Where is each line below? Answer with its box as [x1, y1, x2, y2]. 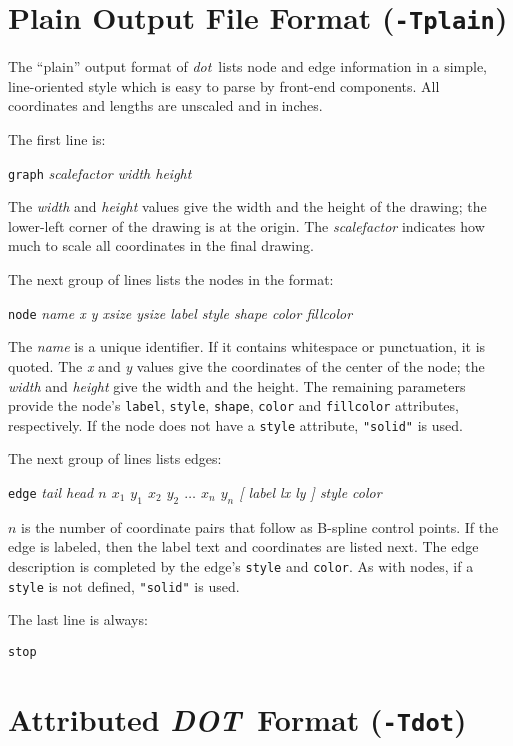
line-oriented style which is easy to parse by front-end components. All [8, 75, 440, 96]
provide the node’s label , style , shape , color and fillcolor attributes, [8, 395, 459, 416]
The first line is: [8, 129, 106, 150]
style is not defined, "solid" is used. [8, 575, 240, 596]
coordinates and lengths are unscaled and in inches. [8, 95, 323, 116]
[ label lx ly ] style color [239, 482, 382, 502]
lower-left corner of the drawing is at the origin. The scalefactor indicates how [8, 215, 485, 236]
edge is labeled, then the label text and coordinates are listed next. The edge [8, 536, 479, 557]
